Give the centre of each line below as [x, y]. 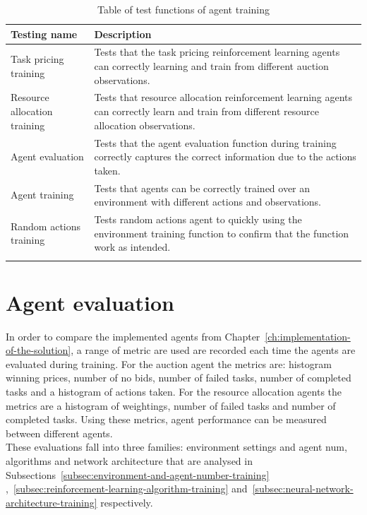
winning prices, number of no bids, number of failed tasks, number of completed [179, 378]
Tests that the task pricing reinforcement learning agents [217, 52]
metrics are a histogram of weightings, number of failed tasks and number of [171, 405]
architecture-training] [52, 502]
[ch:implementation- [308, 336]
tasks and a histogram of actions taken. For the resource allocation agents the [174, 391]
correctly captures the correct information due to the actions [225, 156]
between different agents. [59, 433]
